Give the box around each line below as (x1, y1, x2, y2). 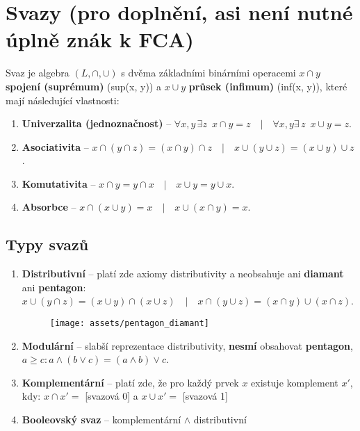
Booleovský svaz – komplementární (22, 412, 181, 427)
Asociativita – (22, 139, 89, 154)
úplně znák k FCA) (6, 25, 194, 54)
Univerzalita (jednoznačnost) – (22, 116, 172, 131)
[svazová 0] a (85, 389, 138, 403)
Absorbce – (22, 200, 76, 214)
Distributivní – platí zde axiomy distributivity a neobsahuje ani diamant (22, 266, 344, 281)
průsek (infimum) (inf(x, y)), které (188, 79, 347, 93)
